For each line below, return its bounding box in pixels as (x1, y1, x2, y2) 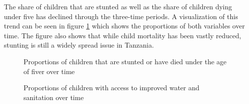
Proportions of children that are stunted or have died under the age (24, 56, 227, 66)
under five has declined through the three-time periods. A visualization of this (4, 11, 238, 21)
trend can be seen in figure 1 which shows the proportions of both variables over (4, 21, 245, 31)
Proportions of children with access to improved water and (24, 82, 199, 93)
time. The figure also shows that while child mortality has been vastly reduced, (4, 30, 241, 40)
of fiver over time (24, 66, 75, 76)
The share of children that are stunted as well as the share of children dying (4, 1, 232, 11)
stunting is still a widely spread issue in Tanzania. (4, 40, 154, 50)
